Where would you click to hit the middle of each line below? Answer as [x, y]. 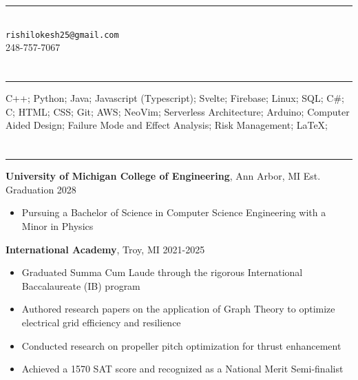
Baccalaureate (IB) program [81, 285]
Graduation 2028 [41, 189]
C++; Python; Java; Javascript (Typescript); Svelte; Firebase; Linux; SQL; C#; [175, 98]
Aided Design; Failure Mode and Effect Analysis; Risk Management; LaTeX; [167, 125]
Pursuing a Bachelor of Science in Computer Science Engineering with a [174, 212]
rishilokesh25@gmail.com [62, 35]
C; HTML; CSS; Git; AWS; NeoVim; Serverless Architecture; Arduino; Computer [178, 111]
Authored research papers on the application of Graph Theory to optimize [178, 309]
